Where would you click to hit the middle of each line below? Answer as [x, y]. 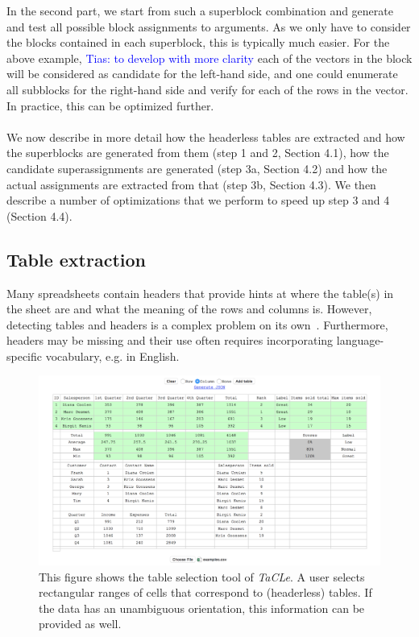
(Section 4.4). [39, 215]
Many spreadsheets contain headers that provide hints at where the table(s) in [200, 293]
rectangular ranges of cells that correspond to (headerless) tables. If [205, 592]
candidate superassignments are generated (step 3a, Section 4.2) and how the [197, 168]
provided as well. [80, 624]
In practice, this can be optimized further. [110, 105]
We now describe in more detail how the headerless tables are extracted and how [206, 136]
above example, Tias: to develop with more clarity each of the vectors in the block [209, 58]
